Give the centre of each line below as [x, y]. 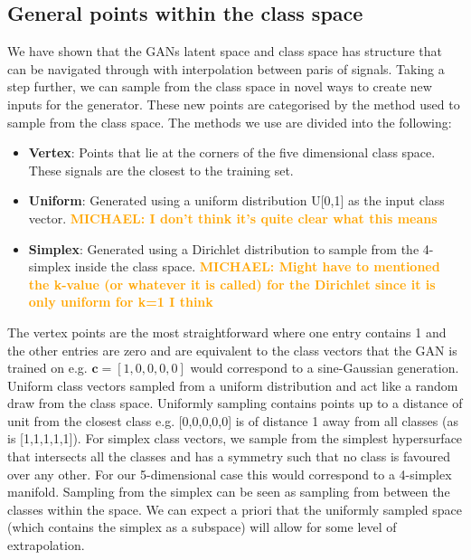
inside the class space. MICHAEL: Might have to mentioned [257, 266]
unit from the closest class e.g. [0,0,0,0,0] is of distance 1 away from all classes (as [233, 420]
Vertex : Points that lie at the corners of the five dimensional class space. [232, 152]
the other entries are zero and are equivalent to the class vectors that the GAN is [232, 350]
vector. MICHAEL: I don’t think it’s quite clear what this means [233, 218]
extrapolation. [46, 545]
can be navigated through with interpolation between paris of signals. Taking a [226, 68]
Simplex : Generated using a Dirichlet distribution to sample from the [224, 248]
